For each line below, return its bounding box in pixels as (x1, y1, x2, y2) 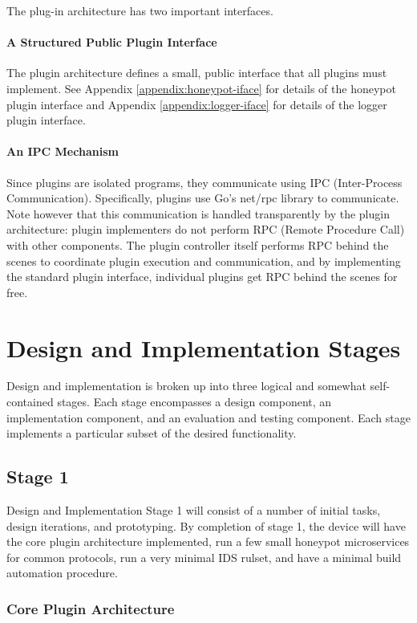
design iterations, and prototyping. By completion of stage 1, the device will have (6, 517, 406, 534)
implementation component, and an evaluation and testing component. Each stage (6, 409, 411, 426)
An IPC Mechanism (6, 143, 119, 160)
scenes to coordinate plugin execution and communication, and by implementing (6, 252, 401, 269)
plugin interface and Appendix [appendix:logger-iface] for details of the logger (6, 96, 387, 112)
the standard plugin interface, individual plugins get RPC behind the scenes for (6, 268, 398, 285)
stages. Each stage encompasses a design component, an (57, 393, 332, 410)
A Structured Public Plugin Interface (6, 34, 217, 51)
